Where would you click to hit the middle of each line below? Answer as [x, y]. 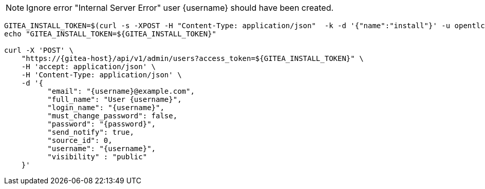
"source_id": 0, [80, 140]
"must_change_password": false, [113, 116]
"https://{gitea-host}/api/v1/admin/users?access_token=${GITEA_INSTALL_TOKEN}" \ [192, 58]
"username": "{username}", [102, 149]
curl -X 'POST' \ [39, 50]
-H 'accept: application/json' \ [89, 67]
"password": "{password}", [102, 124]
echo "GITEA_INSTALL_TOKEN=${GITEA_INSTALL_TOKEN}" [110, 34]
